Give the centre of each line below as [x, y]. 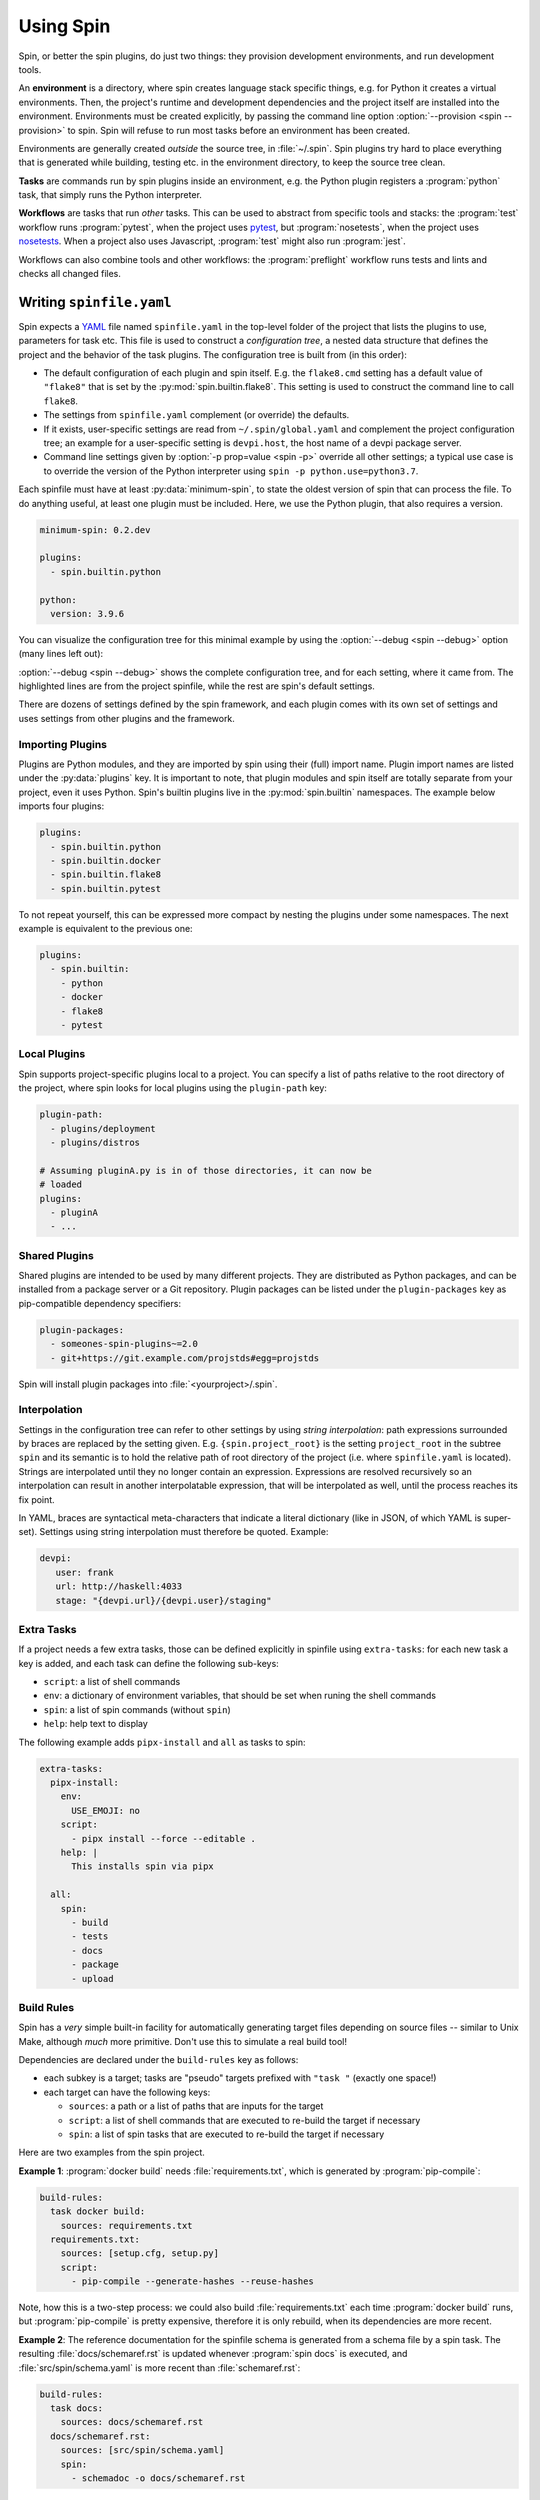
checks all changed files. [70, 274]
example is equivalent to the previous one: [106, 929]
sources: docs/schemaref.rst [132, 2422]
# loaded [61, 1184]
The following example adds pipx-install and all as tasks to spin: [162, 1742]
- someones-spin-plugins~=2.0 [124, 1344]
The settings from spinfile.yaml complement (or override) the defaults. [196, 415]
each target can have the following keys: [127, 2092]
